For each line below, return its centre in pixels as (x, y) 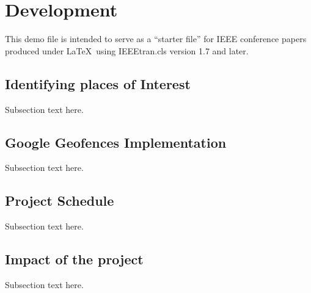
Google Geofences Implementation (116, 142)
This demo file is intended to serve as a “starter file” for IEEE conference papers (156, 39)
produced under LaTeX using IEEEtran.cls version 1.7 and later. (127, 50)
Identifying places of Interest (98, 83)
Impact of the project (74, 259)
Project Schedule (60, 201)
